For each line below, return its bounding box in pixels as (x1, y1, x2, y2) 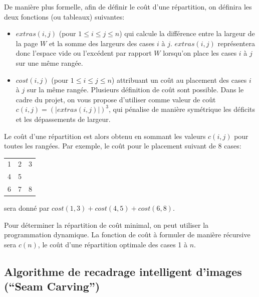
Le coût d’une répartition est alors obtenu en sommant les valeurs (4, 130, 206, 141)
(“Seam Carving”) (4, 278, 100, 294)
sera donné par (4, 203, 50, 213)
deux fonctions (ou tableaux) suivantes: (4, 11, 125, 22)
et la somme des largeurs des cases (49, 38, 155, 48)
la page (16, 38, 38, 48)
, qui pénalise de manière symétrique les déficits (109, 104, 255, 114)
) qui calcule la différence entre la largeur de (119, 28, 255, 39)
